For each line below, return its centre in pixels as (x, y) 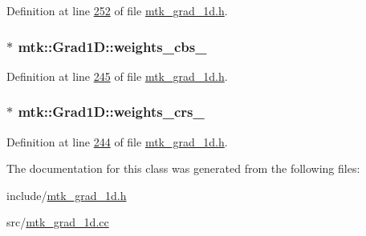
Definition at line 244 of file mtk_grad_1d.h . (117, 141)
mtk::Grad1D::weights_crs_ (111, 112)
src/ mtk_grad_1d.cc (58, 222)
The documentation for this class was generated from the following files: (183, 168)
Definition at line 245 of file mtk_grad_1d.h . (117, 76)
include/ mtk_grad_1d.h (67, 195)
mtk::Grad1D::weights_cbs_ (112, 46)
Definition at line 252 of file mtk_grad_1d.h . (117, 10)
